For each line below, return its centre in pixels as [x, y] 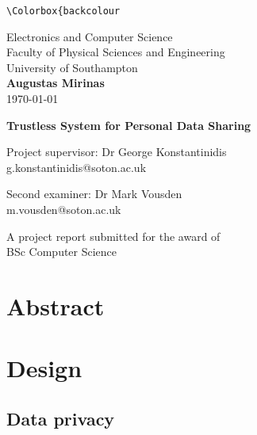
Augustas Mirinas [56, 83]
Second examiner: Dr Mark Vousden [94, 194]
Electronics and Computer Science [90, 36]
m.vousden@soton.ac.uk [64, 209]
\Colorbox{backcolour [63, 11]
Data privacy [61, 418]
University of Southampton [72, 67]
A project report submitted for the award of [113, 236]
